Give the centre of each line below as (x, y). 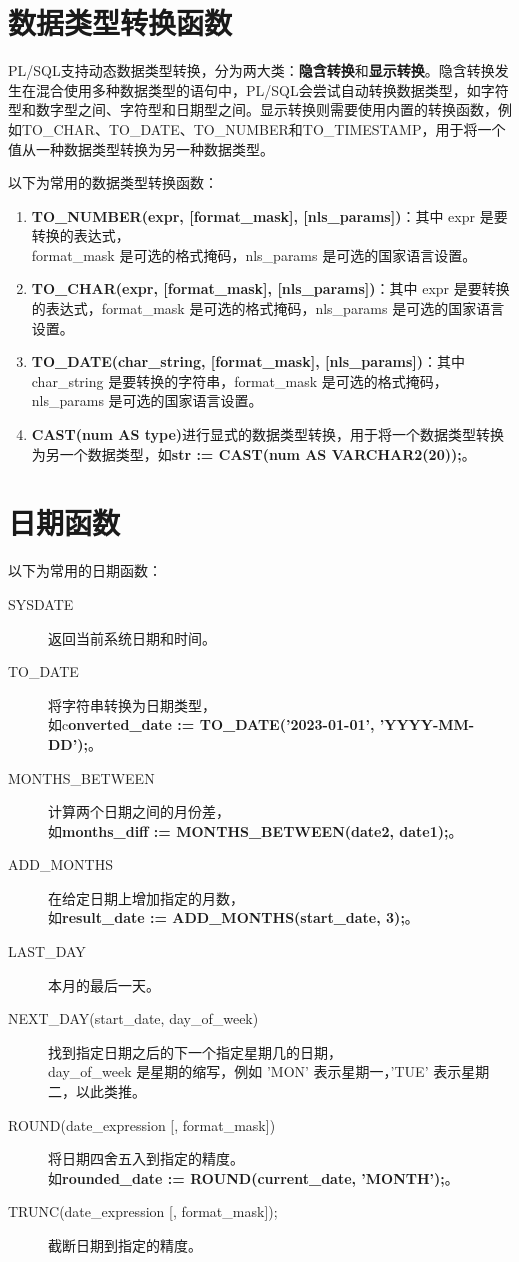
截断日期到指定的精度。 (125, 1245)
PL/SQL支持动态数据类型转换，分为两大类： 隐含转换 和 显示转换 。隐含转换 (251, 70)
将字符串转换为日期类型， (132, 704)
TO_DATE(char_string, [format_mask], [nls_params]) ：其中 (248, 361)
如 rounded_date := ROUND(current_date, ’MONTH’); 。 (253, 1177)
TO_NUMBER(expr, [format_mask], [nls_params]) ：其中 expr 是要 (269, 215)
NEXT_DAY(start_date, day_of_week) (133, 1018)
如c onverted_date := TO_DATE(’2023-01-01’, (211, 724)
